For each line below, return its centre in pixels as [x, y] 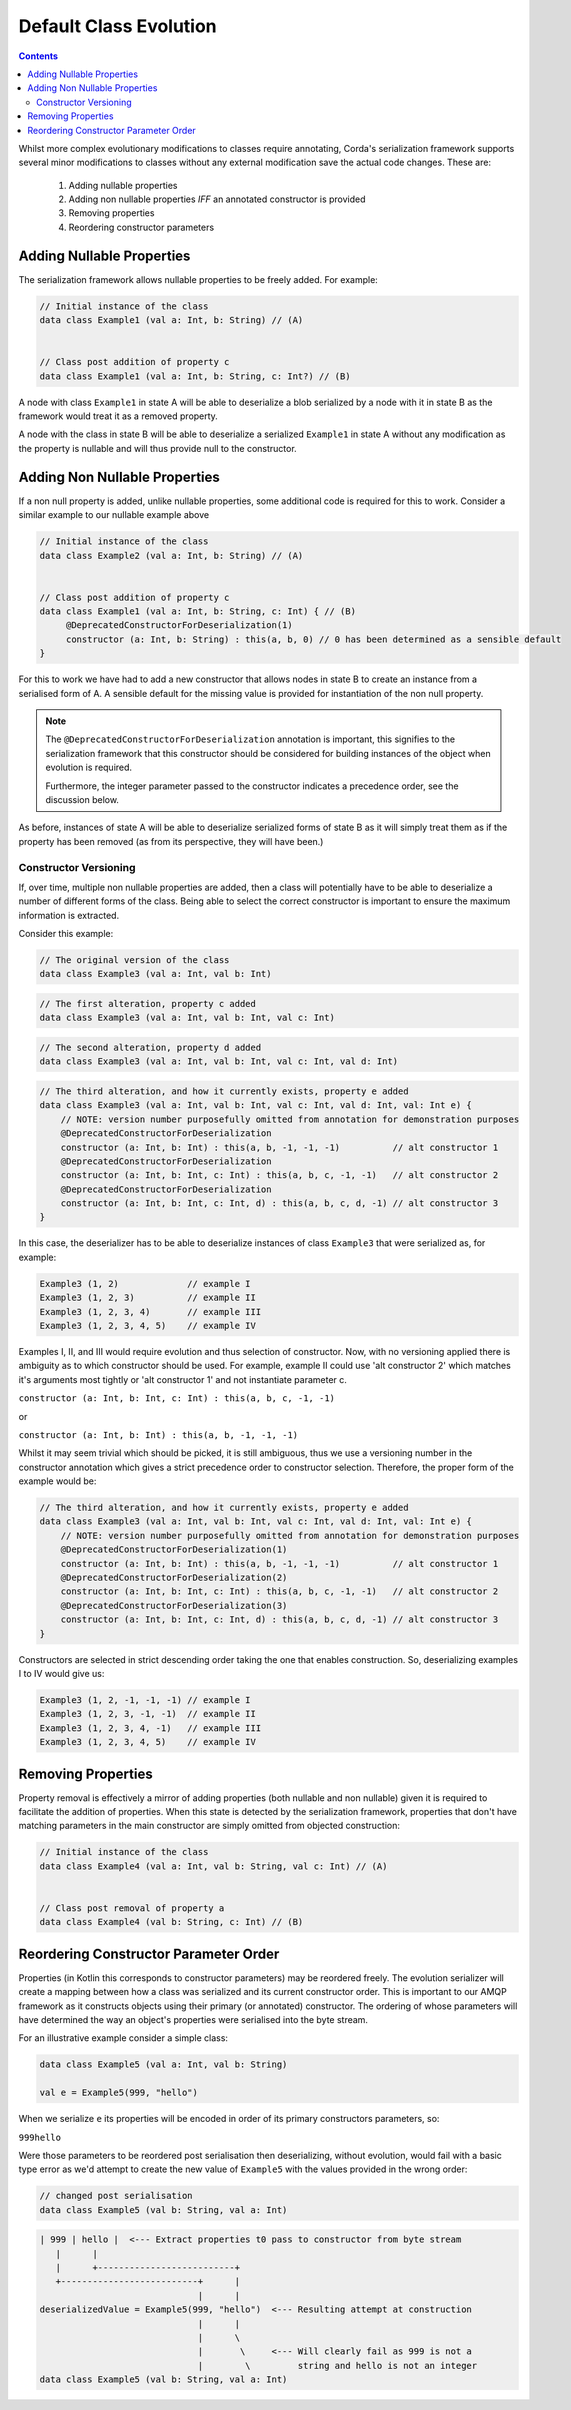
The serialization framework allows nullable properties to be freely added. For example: [198, 279]
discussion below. [82, 799]
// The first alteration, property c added [148, 1004]
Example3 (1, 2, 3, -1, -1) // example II [148, 1714]
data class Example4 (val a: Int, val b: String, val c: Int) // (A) [213, 1866]
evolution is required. [89, 767]
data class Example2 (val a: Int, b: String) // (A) [171, 555]
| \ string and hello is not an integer [337, 2365]
